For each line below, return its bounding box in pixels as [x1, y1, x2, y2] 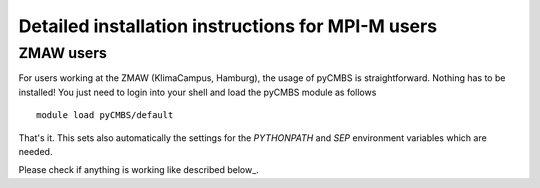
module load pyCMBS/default [36, 110, 174, 121]
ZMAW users [18, 44, 107, 62]
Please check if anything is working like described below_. [18, 164, 259, 176]
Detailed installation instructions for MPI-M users [18, 15, 438, 37]
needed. [18, 145, 53, 157]
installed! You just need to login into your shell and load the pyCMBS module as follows [18, 86, 377, 98]
